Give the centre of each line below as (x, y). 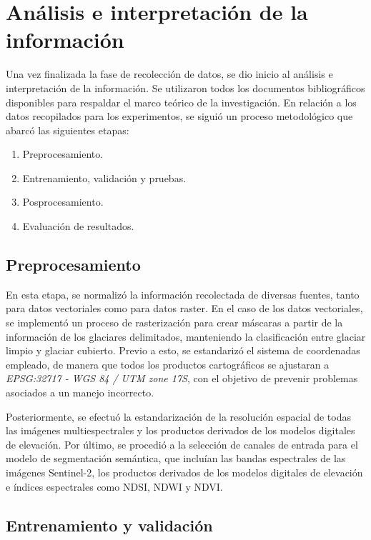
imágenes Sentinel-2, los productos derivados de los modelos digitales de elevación (184, 472)
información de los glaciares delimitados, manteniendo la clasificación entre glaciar (186, 336)
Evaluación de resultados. (78, 226)
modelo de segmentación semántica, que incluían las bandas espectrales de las (176, 458)
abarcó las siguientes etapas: (68, 130)
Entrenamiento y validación (109, 525)
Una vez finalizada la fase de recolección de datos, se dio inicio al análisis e (169, 74)
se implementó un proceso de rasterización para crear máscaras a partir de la (174, 322)
